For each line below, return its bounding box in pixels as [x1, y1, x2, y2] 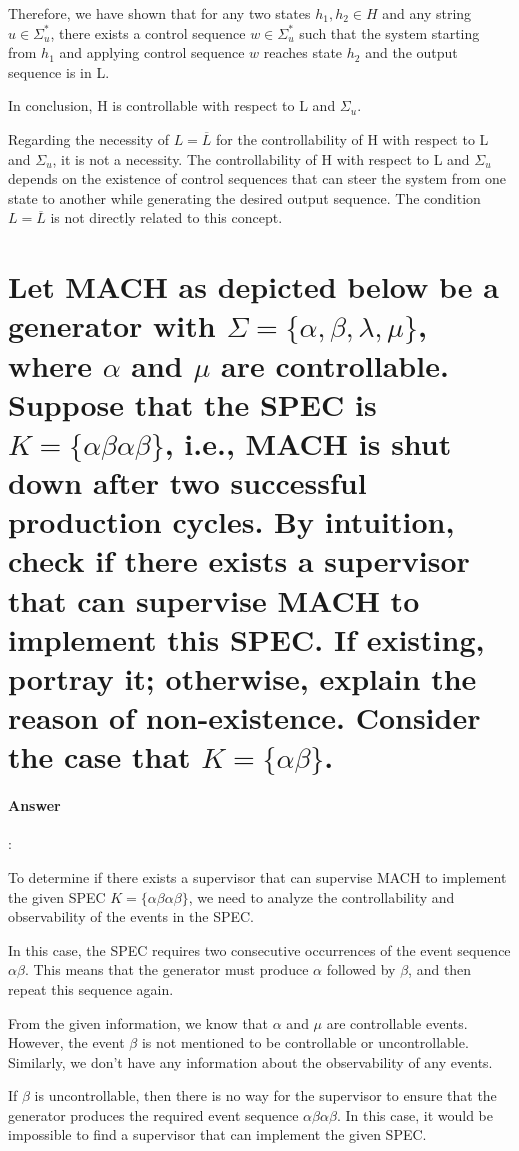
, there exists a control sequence [50, 22, 246, 43]
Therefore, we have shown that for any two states [8, 3, 311, 23]
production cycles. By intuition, [8, 501, 455, 542]
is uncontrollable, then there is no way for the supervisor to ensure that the [34, 1085, 497, 1106]
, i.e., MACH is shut [164, 422, 452, 463]
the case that [8, 736, 191, 777]
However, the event [8, 1032, 125, 1053]
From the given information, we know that [8, 1012, 269, 1033]
